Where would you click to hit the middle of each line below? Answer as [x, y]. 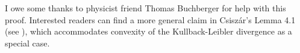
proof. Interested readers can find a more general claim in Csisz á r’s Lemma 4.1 [150, 19]
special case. [27, 43]
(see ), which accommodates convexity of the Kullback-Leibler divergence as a [148, 31]
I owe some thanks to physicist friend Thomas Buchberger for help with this [145, 8]
